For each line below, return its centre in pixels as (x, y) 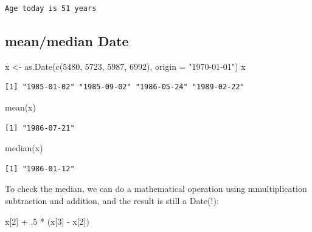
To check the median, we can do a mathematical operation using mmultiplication (156, 189)
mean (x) (20, 107)
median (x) (24, 148)
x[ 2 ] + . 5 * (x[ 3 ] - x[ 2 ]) (47, 221)
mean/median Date (67, 40)
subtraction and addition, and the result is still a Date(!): (112, 200)
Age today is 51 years (51, 9)
